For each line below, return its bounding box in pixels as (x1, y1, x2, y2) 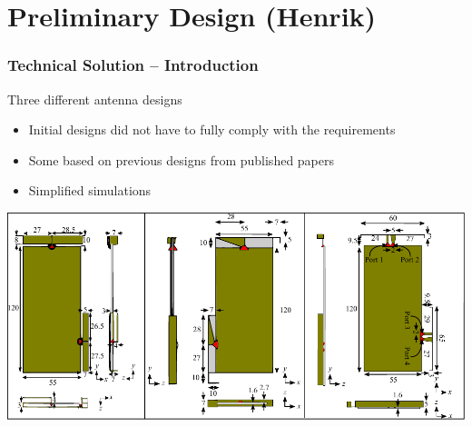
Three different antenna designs (7, 89, 182, 108)
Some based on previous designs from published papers (28, 150, 335, 169)
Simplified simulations (28, 181, 152, 200)
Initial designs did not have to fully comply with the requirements (28, 120, 396, 139)
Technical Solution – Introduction (7, 54, 259, 76)
